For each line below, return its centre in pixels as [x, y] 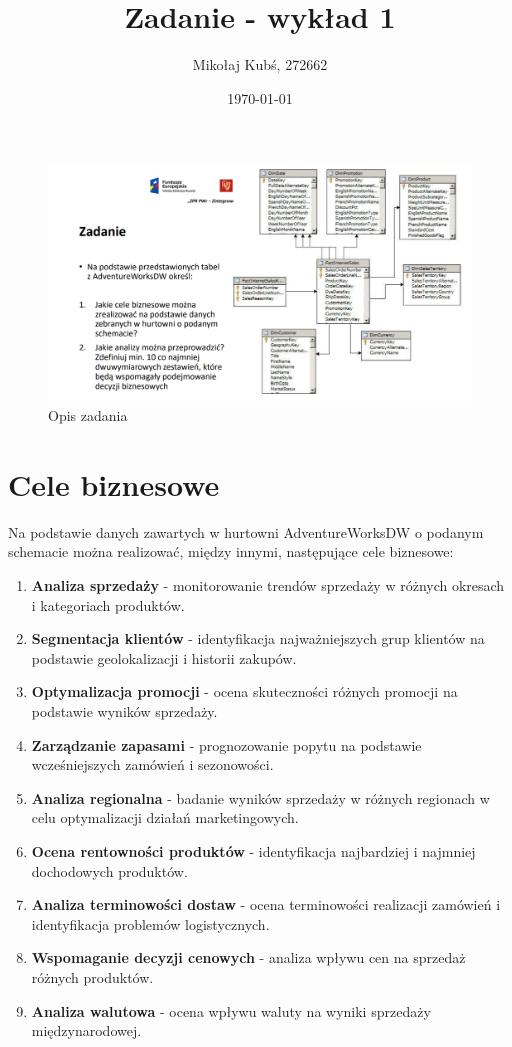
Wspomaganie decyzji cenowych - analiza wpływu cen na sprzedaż [248, 957]
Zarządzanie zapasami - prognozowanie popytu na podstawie [226, 744]
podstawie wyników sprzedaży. [124, 711]
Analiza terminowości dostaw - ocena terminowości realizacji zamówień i [266, 904]
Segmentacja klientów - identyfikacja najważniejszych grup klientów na [258, 638]
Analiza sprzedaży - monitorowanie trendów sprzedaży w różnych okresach [268, 585]
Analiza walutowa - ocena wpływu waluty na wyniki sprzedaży [231, 1010]
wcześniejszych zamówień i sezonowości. [152, 764]
